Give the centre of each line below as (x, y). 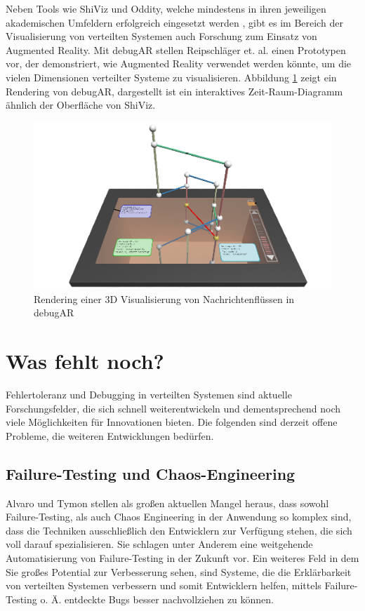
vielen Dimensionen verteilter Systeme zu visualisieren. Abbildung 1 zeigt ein (171, 77)
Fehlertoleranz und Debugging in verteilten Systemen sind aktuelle (149, 395)
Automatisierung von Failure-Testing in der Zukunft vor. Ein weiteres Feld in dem (182, 558)
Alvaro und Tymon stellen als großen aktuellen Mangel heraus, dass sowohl (167, 503)
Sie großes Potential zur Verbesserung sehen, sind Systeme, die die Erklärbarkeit (179, 571)
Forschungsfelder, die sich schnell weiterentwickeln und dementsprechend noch (173, 408)
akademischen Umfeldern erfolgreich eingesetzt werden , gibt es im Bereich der (174, 22)
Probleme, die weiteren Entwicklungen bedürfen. (110, 435)
